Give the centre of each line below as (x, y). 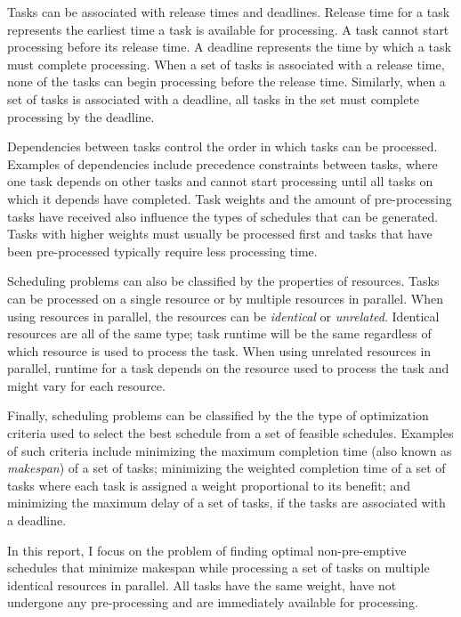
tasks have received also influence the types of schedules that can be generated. (223, 216)
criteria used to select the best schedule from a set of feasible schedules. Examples (230, 433)
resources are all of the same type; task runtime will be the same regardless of (219, 333)
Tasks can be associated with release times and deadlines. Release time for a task (229, 12)
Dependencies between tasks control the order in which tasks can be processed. (222, 146)
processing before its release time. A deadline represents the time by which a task (229, 47)
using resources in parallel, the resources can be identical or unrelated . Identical (223, 316)
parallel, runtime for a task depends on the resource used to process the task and (228, 368)
